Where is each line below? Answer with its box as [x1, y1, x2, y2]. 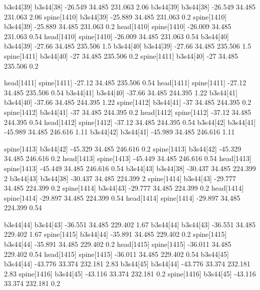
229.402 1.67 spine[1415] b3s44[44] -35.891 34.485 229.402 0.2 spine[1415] [4, 229, 227, 239]
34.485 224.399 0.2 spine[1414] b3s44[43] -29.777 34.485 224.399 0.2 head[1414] [4, 183, 244, 193]
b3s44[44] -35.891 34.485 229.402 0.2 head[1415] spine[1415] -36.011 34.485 [4, 239, 231, 249]
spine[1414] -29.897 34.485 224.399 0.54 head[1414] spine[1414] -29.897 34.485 [4, 192, 240, 203]
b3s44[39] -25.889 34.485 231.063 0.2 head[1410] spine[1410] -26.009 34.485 [4, 21, 231, 32]
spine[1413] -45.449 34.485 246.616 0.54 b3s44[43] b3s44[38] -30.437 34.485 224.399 [4, 163, 256, 173]
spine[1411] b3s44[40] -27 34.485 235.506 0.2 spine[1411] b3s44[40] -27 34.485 [4, 50, 238, 61]
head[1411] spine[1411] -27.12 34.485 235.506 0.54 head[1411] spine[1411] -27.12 [4, 77, 246, 88]
